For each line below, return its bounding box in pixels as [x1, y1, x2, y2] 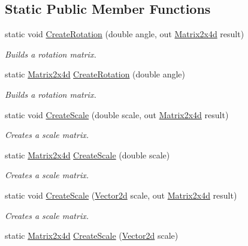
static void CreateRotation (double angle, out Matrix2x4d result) [5, 28, 244, 40]
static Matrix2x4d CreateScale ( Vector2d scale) [5, 229, 179, 242]
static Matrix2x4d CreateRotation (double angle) [5, 68, 186, 80]
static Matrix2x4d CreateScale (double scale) [5, 148, 170, 161]
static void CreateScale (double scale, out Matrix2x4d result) [5, 108, 229, 121]
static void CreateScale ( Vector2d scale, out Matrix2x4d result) [5, 188, 237, 201]
